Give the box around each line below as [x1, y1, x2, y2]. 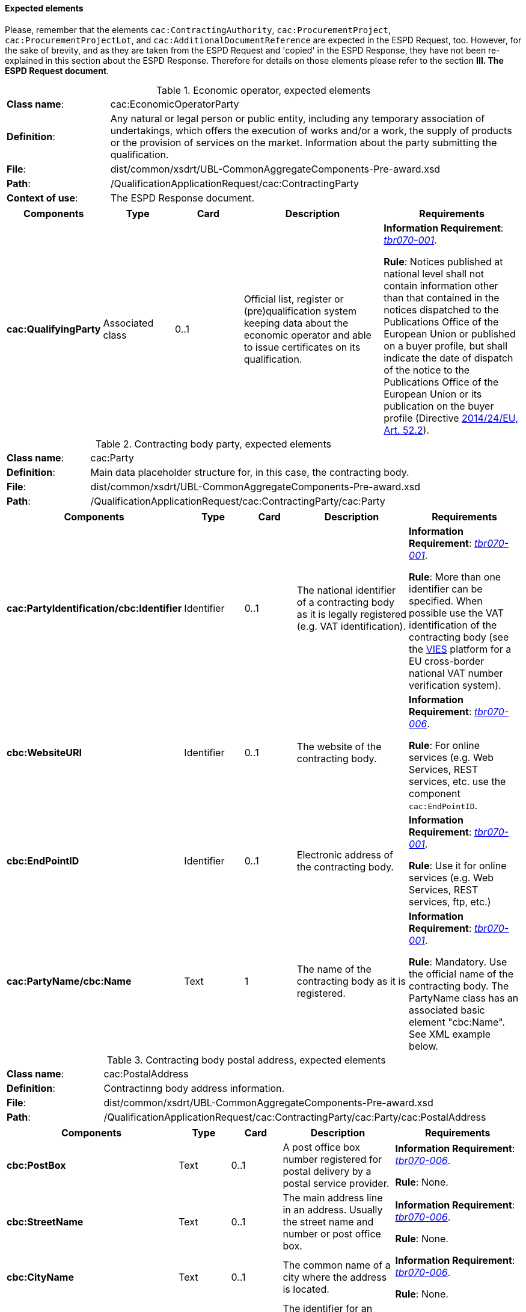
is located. [283, 1283, 329, 1295]
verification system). [409, 679, 501, 691]
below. [409, 1039, 438, 1052]
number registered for [283, 1153, 382, 1165]
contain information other [384, 279, 498, 292]
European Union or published [384, 327, 516, 340]
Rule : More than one [409, 570, 501, 583]
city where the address [283, 1270, 387, 1283]
